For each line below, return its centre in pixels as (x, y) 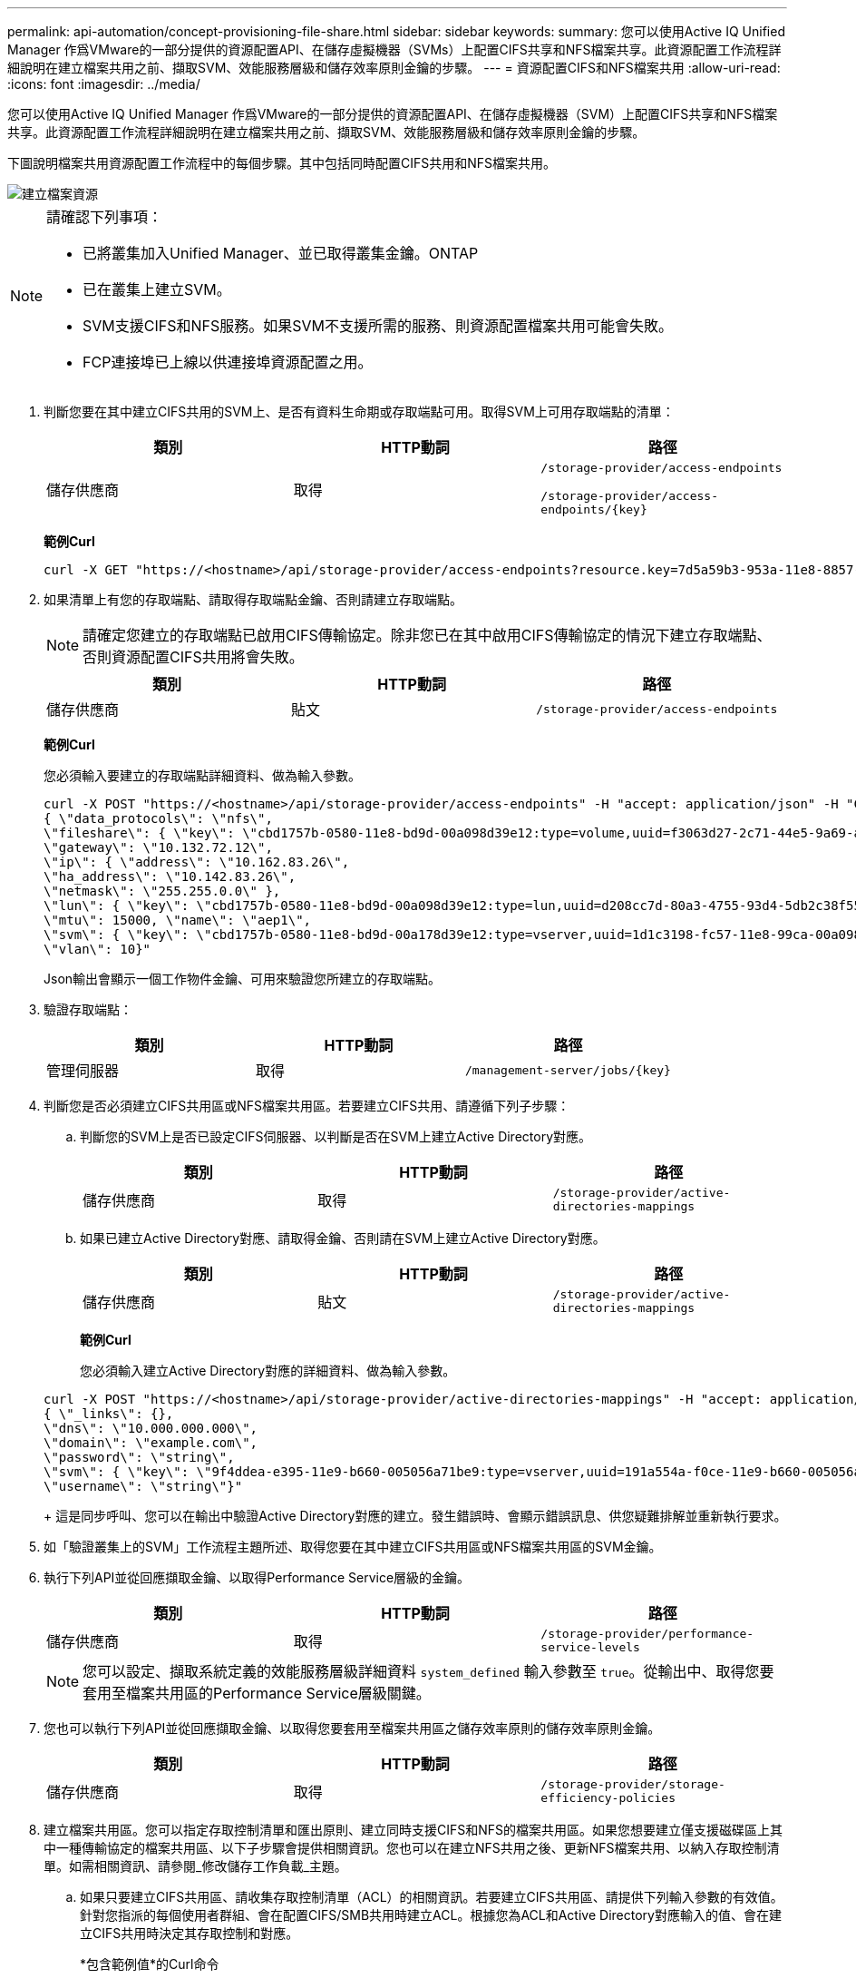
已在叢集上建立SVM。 (157, 289)
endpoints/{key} (594, 509)
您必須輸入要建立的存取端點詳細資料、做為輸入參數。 (202, 775)
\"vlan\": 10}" (97, 949)
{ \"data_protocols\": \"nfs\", (158, 818)
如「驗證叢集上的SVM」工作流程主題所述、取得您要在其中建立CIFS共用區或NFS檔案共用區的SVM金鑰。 (353, 1547)
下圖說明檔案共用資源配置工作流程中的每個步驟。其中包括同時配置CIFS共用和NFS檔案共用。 (282, 163)
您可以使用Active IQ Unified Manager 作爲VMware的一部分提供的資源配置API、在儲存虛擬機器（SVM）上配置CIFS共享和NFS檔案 (393, 114)
